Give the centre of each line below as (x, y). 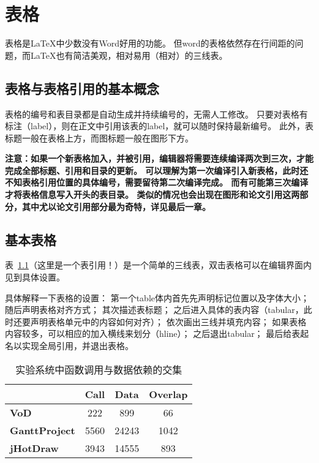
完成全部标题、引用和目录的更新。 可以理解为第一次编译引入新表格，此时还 (157, 170)
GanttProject (43, 430)
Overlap (168, 394)
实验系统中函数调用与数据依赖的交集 (99, 369)
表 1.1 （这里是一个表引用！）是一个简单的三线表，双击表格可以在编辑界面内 (158, 265)
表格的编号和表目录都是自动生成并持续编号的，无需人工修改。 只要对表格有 (156, 114)
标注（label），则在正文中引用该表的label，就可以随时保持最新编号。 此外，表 (159, 126)
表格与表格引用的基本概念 (82, 88)
